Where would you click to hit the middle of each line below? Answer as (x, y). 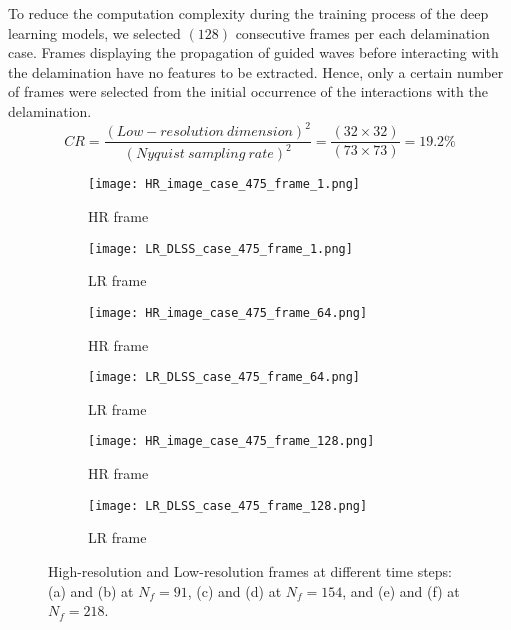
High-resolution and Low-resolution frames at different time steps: (250, 570)
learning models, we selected (94, 32)
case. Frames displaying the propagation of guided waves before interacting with (253, 52)
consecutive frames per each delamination (362, 32)
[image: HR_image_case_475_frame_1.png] (224, 184)
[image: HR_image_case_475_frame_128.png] (231, 441)
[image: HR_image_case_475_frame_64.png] (228, 312)
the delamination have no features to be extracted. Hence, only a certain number (256, 71)
